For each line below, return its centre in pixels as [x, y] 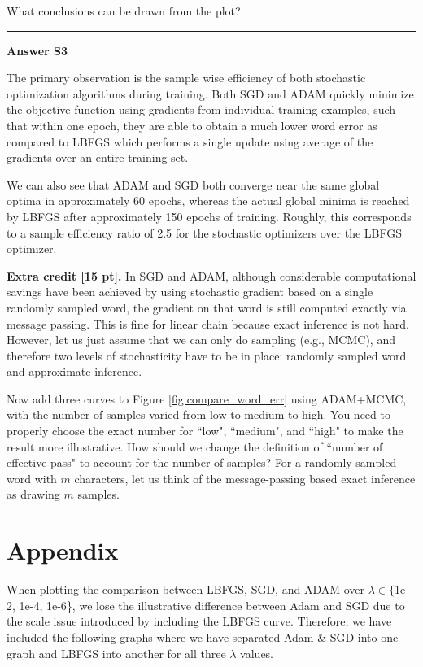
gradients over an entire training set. [98, 157]
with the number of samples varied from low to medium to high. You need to [198, 414]
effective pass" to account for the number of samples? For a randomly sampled [202, 462]
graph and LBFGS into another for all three [116, 653]
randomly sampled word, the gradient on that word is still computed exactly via [207, 307]
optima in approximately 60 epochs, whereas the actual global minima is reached [208, 201]
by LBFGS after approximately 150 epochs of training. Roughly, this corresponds [209, 216]
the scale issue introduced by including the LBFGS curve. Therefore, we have [199, 621]
